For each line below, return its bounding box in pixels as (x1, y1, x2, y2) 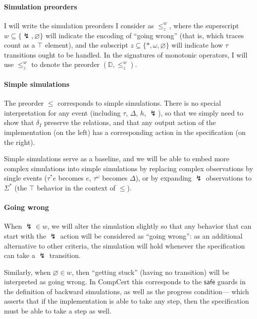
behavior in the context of (37, 182, 116, 192)
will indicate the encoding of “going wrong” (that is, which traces (45, 30, 244, 40)
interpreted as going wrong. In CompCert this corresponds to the (4, 276, 202, 287)
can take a (4, 250, 35, 260)
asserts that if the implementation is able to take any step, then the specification (4, 296, 249, 306)
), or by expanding (135, 173, 192, 183)
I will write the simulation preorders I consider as (4, 20, 154, 30)
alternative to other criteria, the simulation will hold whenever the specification (4, 240, 245, 251)
